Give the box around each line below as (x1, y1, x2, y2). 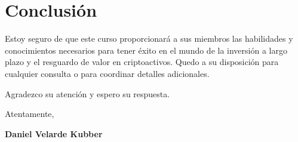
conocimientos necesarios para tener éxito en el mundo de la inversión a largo (5, 44, 287, 56)
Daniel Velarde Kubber (5, 127, 103, 140)
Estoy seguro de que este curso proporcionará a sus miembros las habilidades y (5, 32, 293, 45)
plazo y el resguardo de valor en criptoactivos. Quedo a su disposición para (5, 55, 279, 68)
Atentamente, (5, 107, 54, 120)
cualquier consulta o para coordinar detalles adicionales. (5, 67, 210, 79)
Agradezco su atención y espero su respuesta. (5, 87, 170, 100)
